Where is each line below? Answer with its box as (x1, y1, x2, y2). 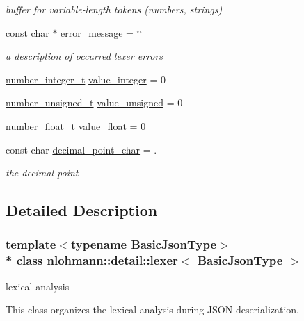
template (6, 236, 56, 253)
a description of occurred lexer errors (6, 49, 163, 63)
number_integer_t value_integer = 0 (6, 72, 166, 86)
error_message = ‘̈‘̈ (61, 25, 143, 40)
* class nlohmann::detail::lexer (6, 252, 178, 269)
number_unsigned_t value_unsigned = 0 (6, 95, 183, 110)
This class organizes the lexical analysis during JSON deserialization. (6, 302, 300, 317)
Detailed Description (6, 199, 158, 221)
